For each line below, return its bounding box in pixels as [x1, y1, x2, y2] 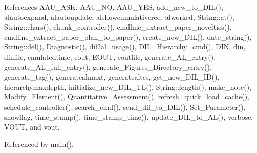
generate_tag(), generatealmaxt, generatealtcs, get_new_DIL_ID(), [4, 71, 220, 82]
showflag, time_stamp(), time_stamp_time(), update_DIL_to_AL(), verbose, [4, 111, 253, 122]
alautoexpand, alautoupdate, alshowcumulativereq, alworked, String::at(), [4, 11, 234, 22]
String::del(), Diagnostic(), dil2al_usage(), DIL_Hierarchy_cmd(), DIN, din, [4, 41, 246, 52]
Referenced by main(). [4, 138, 74, 149]
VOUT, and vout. [4, 121, 60, 132]
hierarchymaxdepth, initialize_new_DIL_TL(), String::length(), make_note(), [4, 81, 251, 92]
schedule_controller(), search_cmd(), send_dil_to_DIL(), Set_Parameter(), [4, 101, 246, 112]
